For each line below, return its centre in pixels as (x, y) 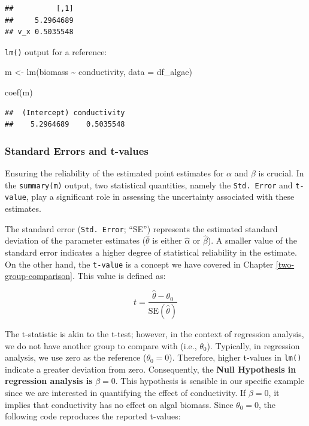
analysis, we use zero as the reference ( (76, 357)
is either (167, 240)
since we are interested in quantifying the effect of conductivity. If (125, 392)
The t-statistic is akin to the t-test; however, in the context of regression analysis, (154, 333)
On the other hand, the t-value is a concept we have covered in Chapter (139, 264)
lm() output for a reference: (56, 51)
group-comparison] (39, 276)
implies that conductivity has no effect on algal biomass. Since (119, 404)
